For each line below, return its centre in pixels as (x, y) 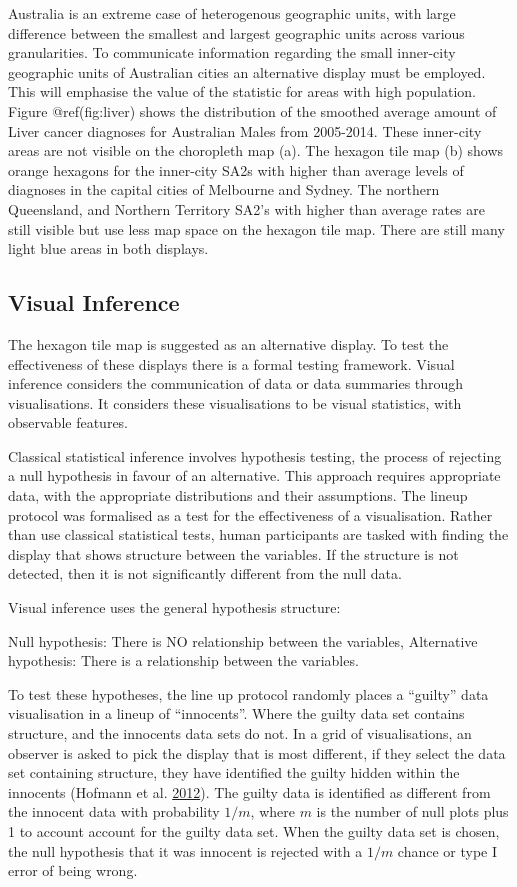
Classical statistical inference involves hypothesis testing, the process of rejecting (255, 455)
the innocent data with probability (114, 811)
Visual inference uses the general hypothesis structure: (174, 607)
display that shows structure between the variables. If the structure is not (233, 553)
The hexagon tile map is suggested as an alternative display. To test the (228, 343)
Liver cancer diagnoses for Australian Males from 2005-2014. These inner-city (245, 130)
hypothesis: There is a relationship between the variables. (183, 660)
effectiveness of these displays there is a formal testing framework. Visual (231, 363)
